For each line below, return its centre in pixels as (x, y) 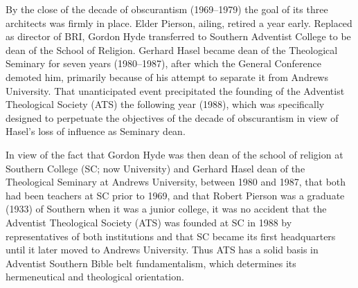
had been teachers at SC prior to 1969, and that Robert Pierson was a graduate (175, 195)
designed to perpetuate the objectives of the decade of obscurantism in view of (172, 117)
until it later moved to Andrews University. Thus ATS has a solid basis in (162, 250)
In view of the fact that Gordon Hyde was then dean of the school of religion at (174, 154)
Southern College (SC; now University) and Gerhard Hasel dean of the (155, 168)
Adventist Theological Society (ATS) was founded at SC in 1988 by (149, 222)
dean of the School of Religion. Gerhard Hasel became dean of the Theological (172, 49)
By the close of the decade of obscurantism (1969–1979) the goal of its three (167, 9)
